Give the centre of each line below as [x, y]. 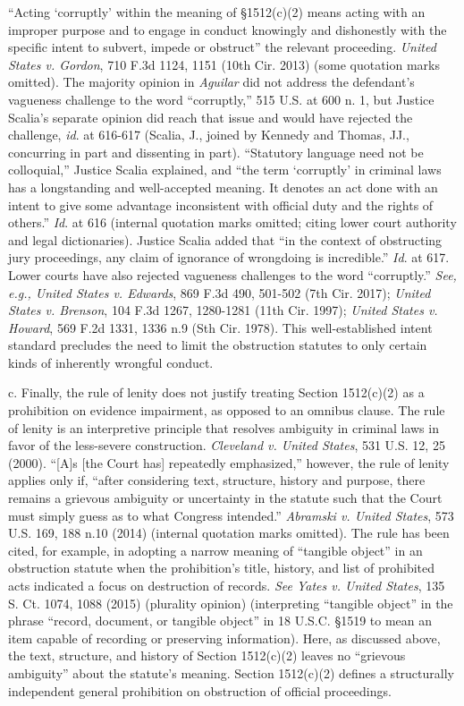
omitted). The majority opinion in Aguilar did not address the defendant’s [211, 82]
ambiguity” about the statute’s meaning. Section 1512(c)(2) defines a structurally [231, 672]
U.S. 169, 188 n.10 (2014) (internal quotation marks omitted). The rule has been [229, 533]
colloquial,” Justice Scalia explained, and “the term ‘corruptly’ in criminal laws [225, 170]
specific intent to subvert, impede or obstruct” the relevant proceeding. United [222, 47]
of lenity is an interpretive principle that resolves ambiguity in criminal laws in [224, 427]
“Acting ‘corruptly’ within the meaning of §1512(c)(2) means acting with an [217, 12]
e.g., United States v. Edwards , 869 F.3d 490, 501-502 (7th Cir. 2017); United [219, 292]
